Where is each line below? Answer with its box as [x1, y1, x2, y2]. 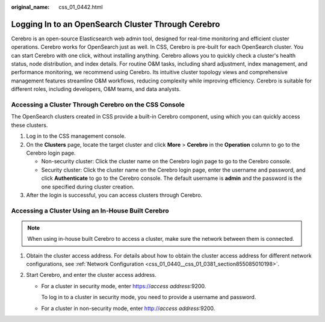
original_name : [11, 4, 50, 10]
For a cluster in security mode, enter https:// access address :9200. [41, 282, 206, 289]
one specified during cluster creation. [41, 183, 135, 190]
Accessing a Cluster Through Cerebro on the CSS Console [11, 101, 185, 109]
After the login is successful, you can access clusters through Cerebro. [26, 191, 203, 199]
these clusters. [11, 121, 48, 129]
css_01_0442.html [58, 4, 103, 10]
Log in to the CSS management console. [26, 132, 126, 140]
